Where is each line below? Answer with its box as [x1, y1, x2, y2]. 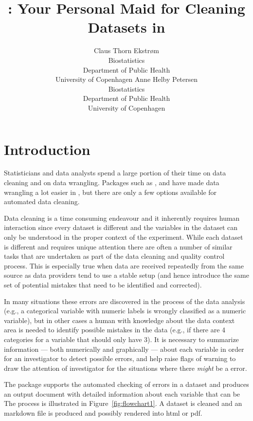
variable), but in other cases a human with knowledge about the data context [4, 315, 235, 325]
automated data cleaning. [4, 196, 80, 207]
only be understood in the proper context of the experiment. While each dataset [4, 231, 243, 242]
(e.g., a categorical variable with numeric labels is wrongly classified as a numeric [4, 306, 246, 316]
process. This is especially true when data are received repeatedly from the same [4, 260, 244, 270]
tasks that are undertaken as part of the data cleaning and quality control [4, 251, 225, 261]
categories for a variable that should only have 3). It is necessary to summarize [4, 334, 239, 344]
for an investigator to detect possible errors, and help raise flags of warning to [4, 353, 236, 364]
